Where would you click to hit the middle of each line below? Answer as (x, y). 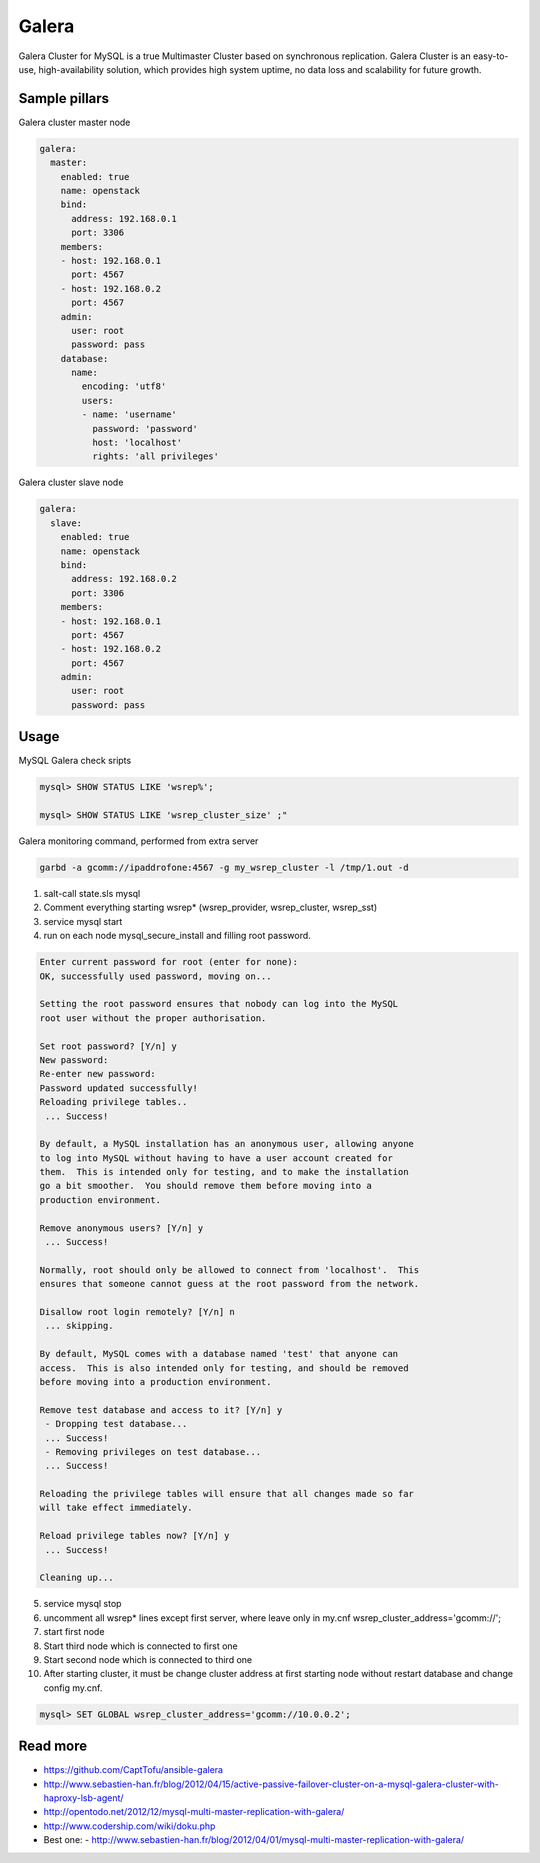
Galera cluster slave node (71, 482)
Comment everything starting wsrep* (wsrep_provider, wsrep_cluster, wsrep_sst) (210, 907)
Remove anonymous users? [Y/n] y (121, 1228)
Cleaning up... (76, 1578)
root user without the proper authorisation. (153, 1018)
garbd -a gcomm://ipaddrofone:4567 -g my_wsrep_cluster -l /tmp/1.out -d (224, 868)
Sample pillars (64, 98)
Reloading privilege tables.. (113, 1102)
